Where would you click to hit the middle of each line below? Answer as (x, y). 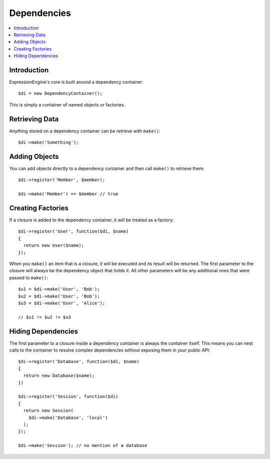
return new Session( (48, 411)
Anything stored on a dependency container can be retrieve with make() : (85, 131)
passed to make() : (29, 278)
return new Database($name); (59, 376)
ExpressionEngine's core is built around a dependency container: (76, 82)
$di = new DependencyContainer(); (60, 93)
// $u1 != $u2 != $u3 (44, 317)
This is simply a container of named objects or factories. (67, 104)
